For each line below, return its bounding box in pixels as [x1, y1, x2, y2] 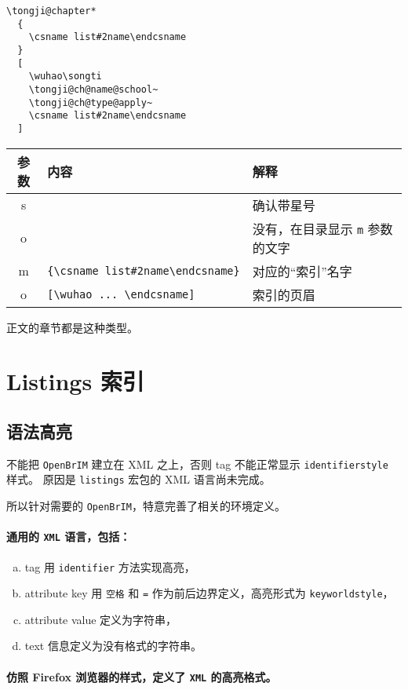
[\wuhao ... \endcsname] [47, 287, 195, 301]
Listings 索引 [6, 365, 144, 397]
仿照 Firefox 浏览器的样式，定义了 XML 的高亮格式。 [6, 668, 277, 685]
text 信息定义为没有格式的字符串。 [24, 637, 202, 654]
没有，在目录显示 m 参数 [252, 219, 393, 238]
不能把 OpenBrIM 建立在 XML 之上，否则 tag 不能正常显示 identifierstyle [6, 455, 388, 472]
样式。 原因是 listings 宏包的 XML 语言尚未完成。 [6, 471, 271, 487]
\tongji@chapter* [6, 5, 97, 16]
